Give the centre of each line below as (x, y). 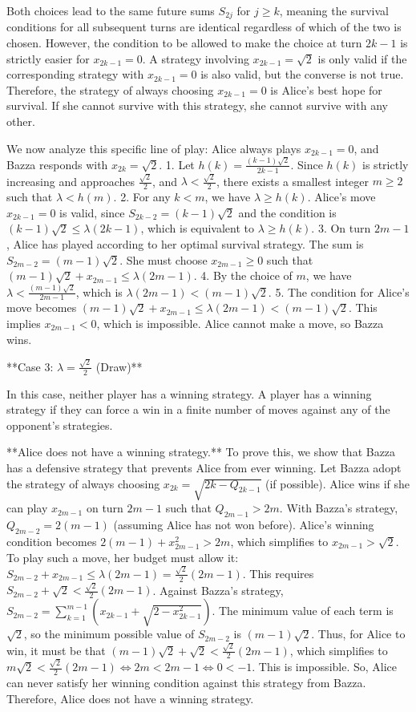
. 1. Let (177, 164)
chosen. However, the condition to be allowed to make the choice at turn (184, 43)
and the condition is (287, 212)
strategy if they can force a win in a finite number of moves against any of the (198, 409)
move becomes (42, 307)
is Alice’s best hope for (326, 89)
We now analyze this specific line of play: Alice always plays (154, 148)
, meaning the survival (334, 10)
